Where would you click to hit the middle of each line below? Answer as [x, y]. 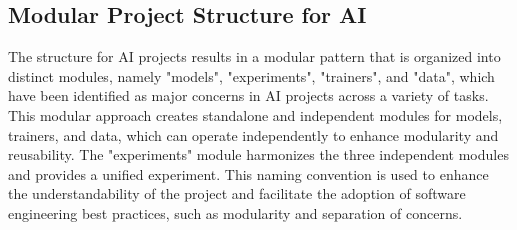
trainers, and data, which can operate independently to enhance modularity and [253, 134]
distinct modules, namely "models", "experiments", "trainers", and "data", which [251, 75]
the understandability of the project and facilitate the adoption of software [237, 193]
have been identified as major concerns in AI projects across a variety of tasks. [248, 95]
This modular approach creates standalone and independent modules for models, [255, 114]
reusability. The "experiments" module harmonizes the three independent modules [258, 154]
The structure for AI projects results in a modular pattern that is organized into [254, 56]
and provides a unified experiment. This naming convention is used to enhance [248, 173]
